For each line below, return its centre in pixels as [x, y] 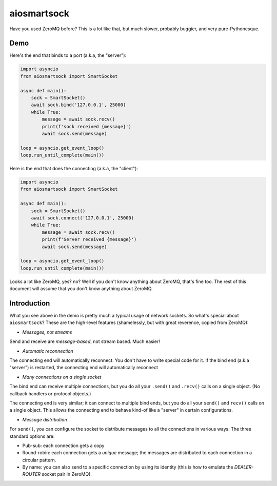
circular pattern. [39, 460]
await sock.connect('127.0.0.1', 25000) [83, 218]
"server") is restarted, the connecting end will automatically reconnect [84, 368]
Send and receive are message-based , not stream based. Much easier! [85, 341]
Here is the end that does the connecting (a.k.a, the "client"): [74, 169]
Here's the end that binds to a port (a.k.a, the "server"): [68, 55]
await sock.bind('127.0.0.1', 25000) [78, 105]
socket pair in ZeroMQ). [67, 474]
